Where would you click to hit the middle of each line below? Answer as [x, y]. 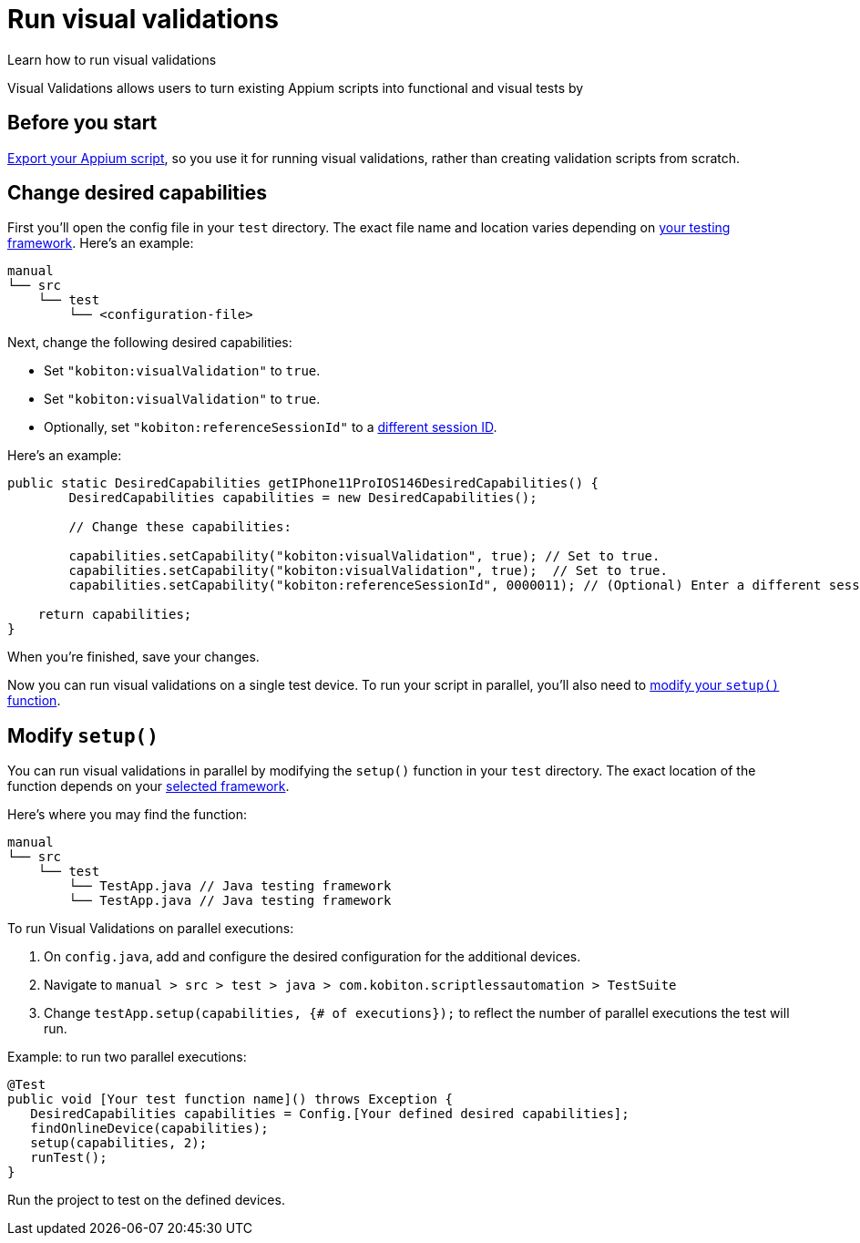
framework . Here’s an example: [101, 243]
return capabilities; [115, 615]
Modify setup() [83, 735]
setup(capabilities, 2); [119, 1143]
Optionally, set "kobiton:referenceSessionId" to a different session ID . [271, 427]
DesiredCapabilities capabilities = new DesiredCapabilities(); [303, 498]
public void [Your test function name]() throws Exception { [230, 1099]
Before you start [82, 123]
